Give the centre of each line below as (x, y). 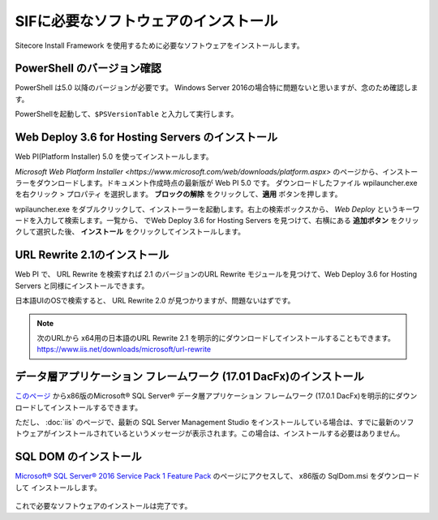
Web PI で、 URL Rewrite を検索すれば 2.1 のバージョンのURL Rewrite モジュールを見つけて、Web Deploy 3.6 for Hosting (216, 274)
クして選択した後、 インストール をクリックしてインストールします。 (130, 232)
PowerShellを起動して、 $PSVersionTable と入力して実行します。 (127, 114)
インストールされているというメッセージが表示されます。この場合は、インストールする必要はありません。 (227, 433)
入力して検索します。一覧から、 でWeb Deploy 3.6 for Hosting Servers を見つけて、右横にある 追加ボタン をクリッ (228, 221)
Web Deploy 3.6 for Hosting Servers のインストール (146, 138)
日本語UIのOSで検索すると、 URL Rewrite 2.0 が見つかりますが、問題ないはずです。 (155, 301)
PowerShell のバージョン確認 (88, 69)
